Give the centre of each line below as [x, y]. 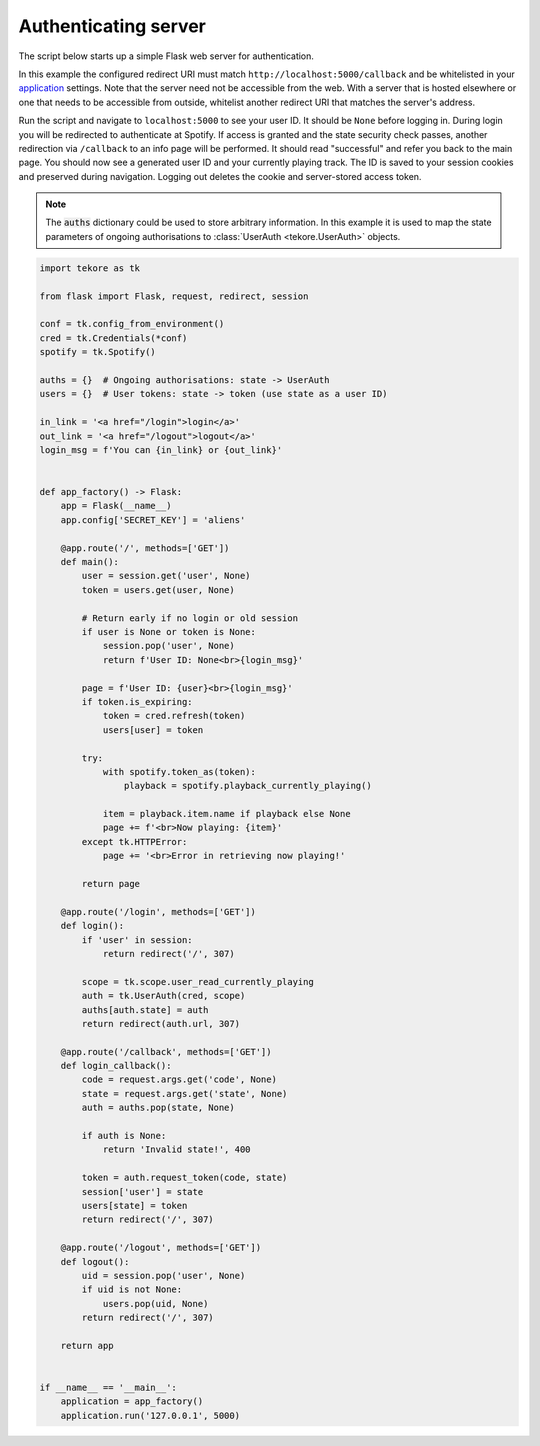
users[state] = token [134, 1205]
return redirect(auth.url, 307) [160, 1023]
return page [110, 884]
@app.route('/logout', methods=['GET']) [161, 1248]
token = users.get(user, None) [158, 589]
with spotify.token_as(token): [179, 771]
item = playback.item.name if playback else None [226, 814]
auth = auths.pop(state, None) [158, 1108]
